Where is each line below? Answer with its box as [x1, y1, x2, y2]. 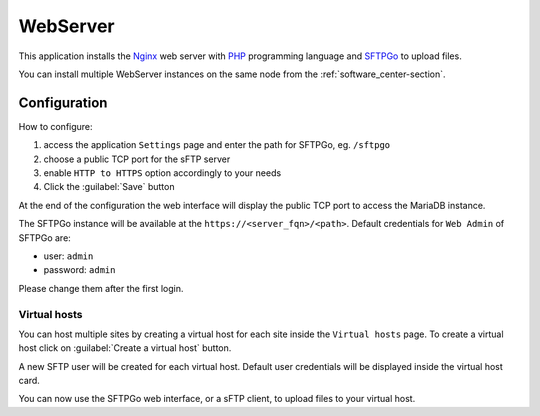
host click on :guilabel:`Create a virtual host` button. [18, 342, 232, 354]
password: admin [43, 264, 116, 276]
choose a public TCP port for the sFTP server [43, 153, 231, 165]
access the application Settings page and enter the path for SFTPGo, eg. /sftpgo [43, 139, 391, 151]
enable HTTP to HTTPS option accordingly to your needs [43, 167, 282, 179]
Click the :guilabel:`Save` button [43, 181, 175, 193]
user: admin [43, 250, 94, 262]
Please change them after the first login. [18, 282, 184, 294]
